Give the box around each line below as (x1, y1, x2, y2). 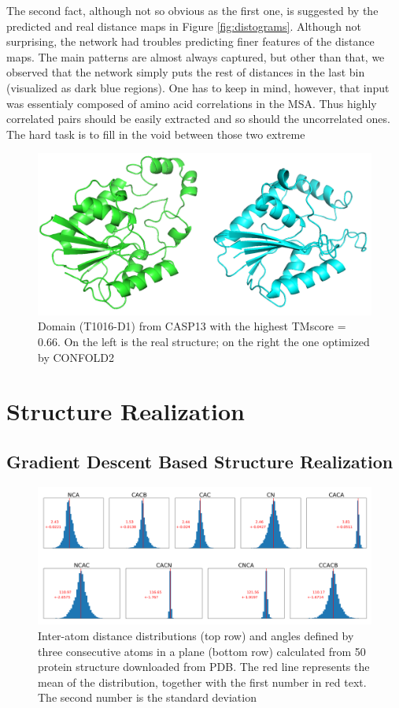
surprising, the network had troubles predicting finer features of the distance (6, 33, 375, 50)
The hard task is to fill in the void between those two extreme (6, 125, 305, 142)
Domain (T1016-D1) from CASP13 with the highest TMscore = (38, 318, 346, 334)
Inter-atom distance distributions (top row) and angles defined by (38, 628, 354, 643)
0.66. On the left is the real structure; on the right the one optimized (38, 333, 370, 349)
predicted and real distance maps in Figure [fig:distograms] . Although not (6, 17, 362, 34)
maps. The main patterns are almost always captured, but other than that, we (6, 48, 385, 65)
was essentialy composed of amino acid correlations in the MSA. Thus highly (6, 95, 377, 111)
